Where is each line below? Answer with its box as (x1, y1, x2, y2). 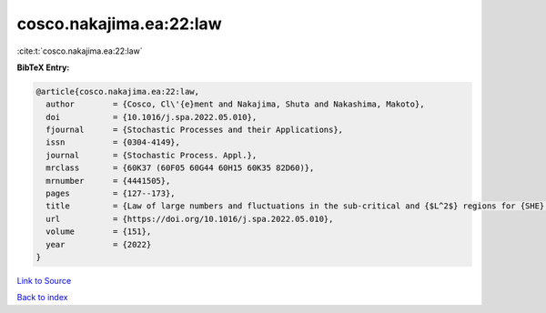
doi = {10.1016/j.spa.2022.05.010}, (45, 112, 258, 122)
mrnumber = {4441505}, (45, 176, 171, 186)
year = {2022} (45, 239, 152, 249)
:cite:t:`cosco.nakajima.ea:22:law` (16, 45, 143, 56)
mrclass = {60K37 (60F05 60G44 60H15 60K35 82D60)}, (45, 163, 315, 173)
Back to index (16, 292, 68, 303)
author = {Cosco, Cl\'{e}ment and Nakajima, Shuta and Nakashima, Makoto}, (45, 99, 425, 109)
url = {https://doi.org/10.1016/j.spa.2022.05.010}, (45, 214, 334, 224)
